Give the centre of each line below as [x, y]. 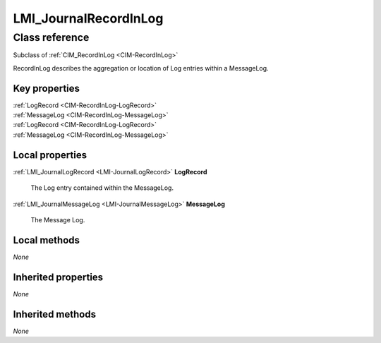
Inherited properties [58, 277]
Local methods [47, 240]
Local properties [50, 155]
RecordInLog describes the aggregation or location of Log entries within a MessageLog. [141, 68]
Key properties [47, 88]
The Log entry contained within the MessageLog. [102, 188]
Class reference [51, 37]
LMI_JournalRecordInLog [88, 18]
